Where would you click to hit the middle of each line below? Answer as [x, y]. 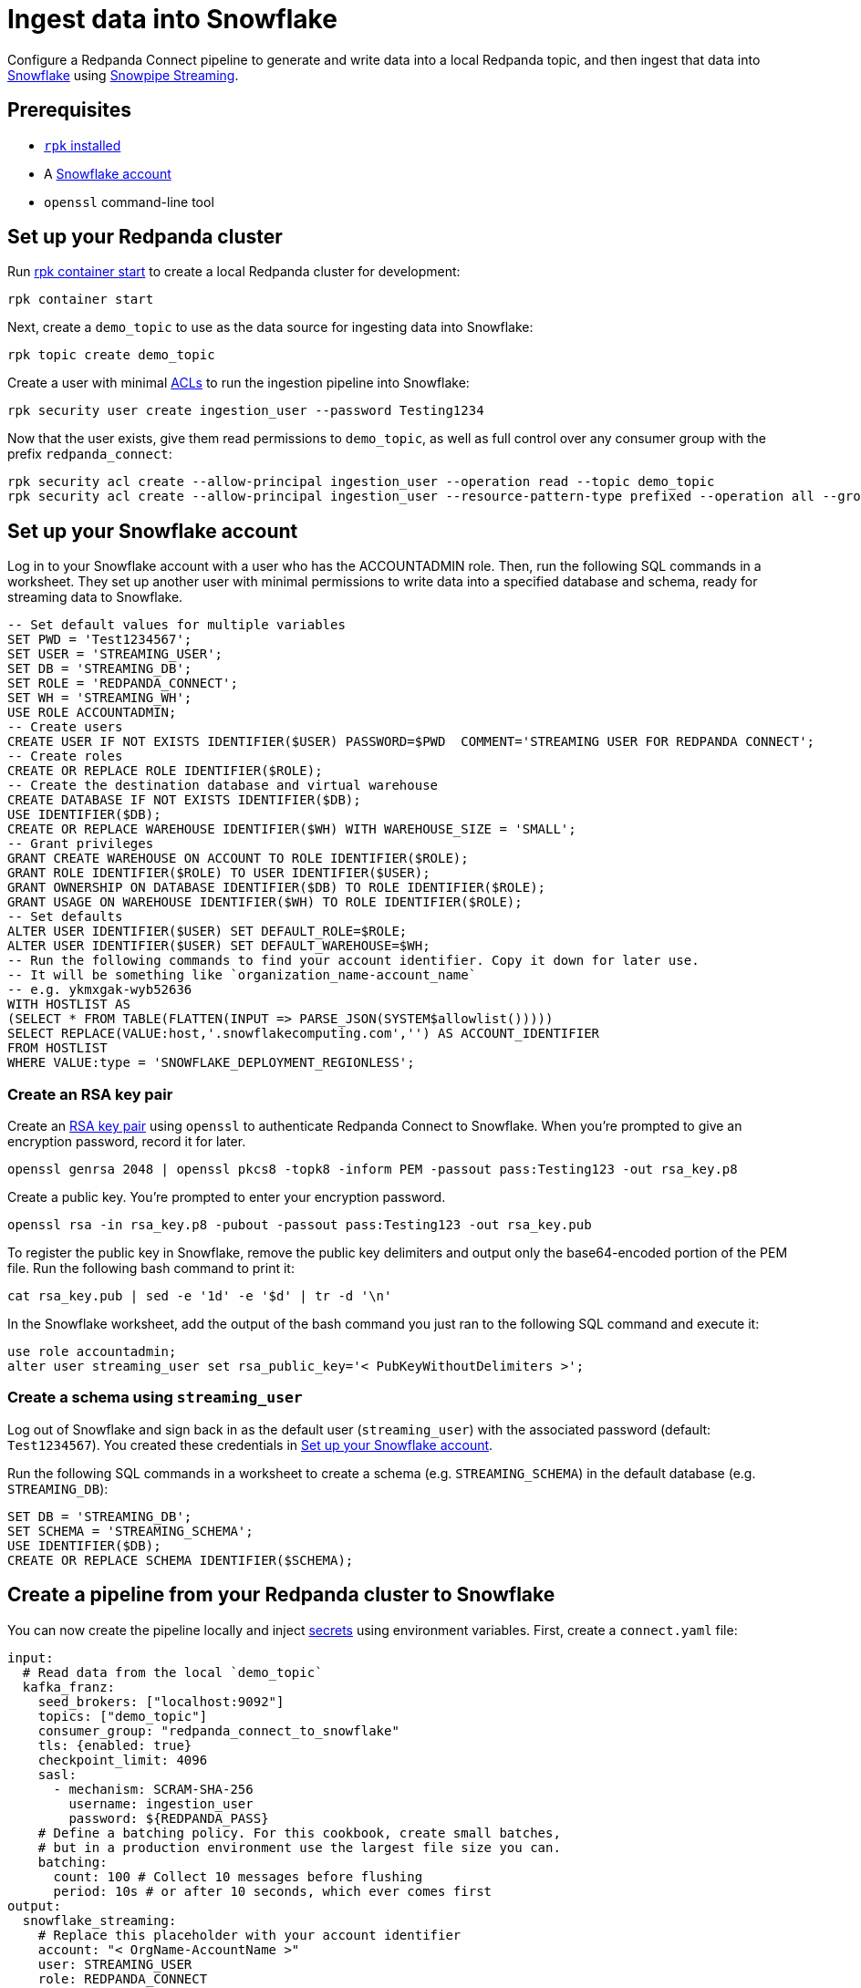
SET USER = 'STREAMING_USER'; [115, 654]
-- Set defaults [65, 917]
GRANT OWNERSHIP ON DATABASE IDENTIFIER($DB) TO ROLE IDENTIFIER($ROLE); [277, 888]
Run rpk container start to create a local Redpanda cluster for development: [234, 272]
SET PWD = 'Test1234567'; [100, 640]
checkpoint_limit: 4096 [123, 1760]
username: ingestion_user [161, 1803]
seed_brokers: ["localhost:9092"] [161, 1701]
